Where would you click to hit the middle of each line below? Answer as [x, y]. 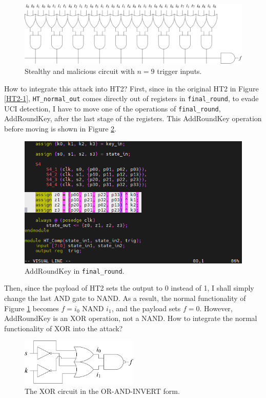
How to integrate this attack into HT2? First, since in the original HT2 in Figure [131, 88]
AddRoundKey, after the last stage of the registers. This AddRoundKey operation [133, 118]
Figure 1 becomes [32, 308]
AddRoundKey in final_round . [75, 270]
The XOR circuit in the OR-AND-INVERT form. [102, 391]
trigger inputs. [179, 71]
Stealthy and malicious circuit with [80, 71]
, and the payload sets [146, 308]
